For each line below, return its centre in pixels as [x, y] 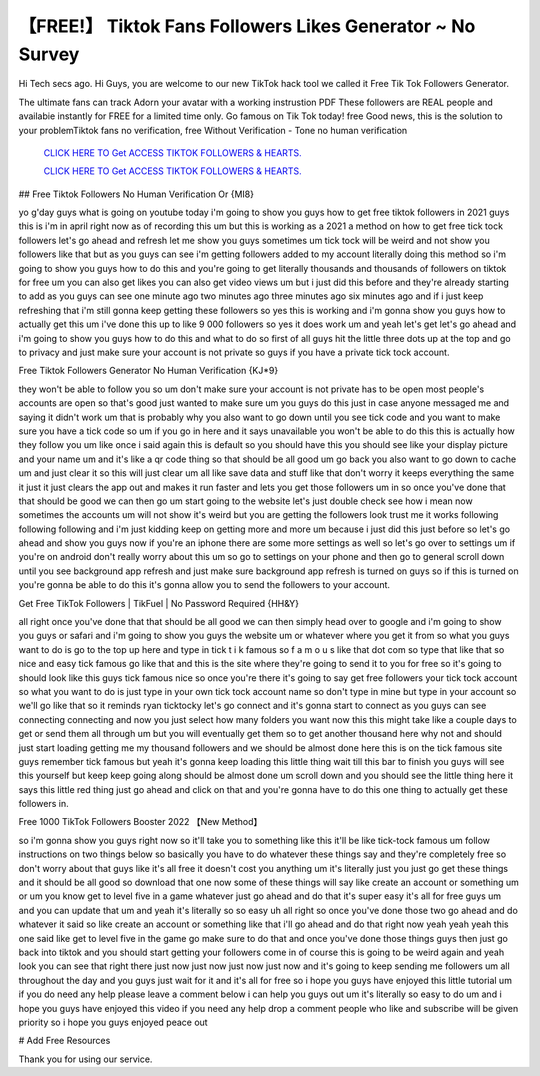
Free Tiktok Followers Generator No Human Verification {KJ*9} [148, 371]
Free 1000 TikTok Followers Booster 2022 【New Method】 [140, 822]
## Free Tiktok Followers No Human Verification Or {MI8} [136, 194]
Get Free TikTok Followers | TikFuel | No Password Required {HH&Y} [159, 603]
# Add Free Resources [64, 1041]
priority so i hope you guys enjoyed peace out [113, 1022]
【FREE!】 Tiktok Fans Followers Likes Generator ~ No [247, 26]
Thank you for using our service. [85, 1059]
